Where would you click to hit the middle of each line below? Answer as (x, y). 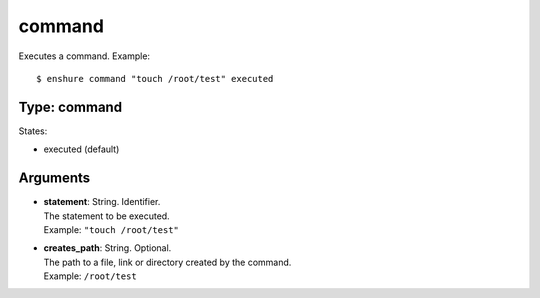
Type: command (70, 106)
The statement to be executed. (106, 216)
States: (33, 131)
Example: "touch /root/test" (111, 229)
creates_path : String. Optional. (107, 248)
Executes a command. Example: (84, 56)
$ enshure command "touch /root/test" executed (155, 78)
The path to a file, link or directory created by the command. (167, 262)
